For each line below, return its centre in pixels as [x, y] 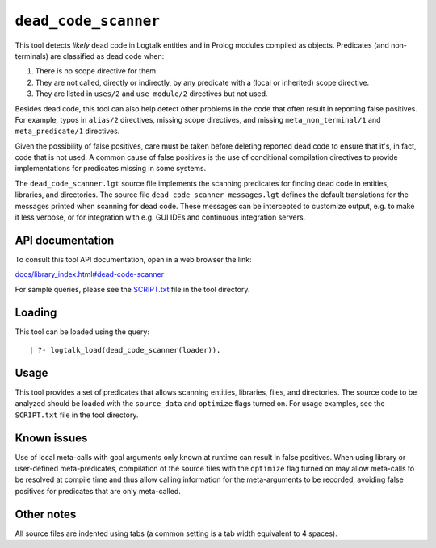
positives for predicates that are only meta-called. [98, 491]
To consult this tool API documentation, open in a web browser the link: [133, 259]
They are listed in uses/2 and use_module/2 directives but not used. [151, 94]
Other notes [46, 514]
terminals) [31, 56]
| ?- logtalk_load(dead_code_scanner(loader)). [125, 350]
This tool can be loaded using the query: [82, 332]
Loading [36, 312]
